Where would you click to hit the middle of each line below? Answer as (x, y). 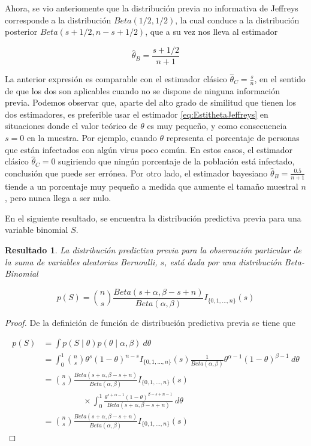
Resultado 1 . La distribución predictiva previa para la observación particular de (153, 250)
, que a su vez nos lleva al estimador (212, 32)
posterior (21, 32)
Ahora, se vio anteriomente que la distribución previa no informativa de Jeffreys (152, 8)
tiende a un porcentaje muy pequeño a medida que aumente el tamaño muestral (152, 186)
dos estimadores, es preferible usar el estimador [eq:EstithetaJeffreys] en (137, 114)
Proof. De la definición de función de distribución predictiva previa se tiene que (150, 322)
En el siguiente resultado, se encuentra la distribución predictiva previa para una (153, 218)
